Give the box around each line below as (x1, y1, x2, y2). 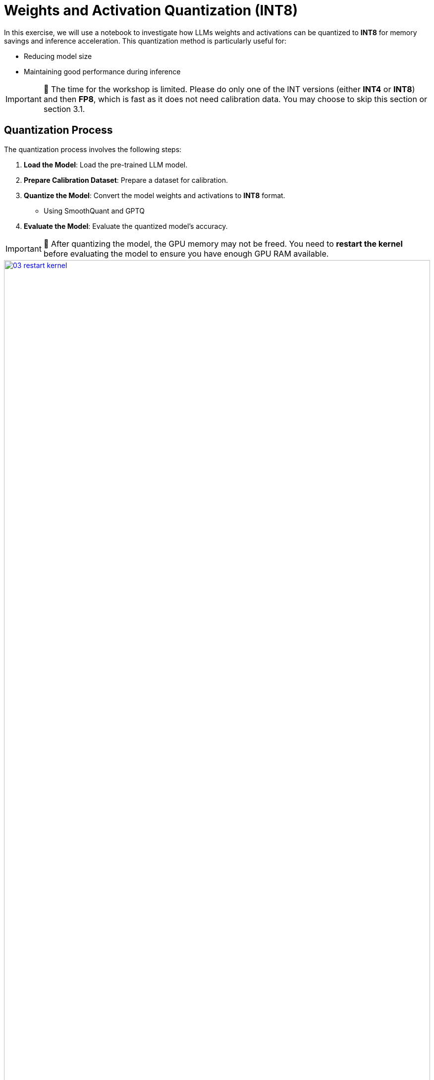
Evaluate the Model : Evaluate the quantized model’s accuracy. (24, 221, 228, 230)
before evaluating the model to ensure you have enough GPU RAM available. (43, 248, 329, 259)
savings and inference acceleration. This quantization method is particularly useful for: (4, 36, 287, 45)
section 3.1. (43, 104, 85, 114)
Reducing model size (24, 52, 92, 60)
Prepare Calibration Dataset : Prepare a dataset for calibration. (24, 175, 228, 184)
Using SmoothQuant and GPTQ (44, 206, 145, 215)
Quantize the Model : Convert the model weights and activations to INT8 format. (24, 191, 285, 200)
